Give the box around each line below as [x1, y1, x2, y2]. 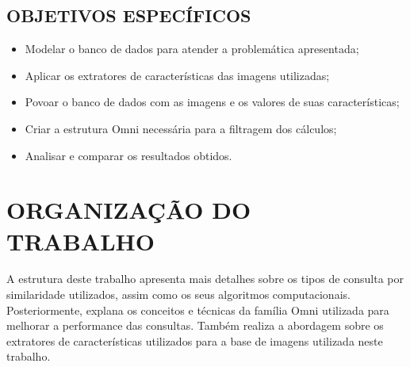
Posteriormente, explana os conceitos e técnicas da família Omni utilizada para [6, 301, 389, 318]
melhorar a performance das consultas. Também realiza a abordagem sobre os [6, 317, 384, 334]
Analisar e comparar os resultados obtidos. [25, 147, 232, 163]
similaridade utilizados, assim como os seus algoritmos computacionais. [6, 286, 351, 303]
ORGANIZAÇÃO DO [6, 193, 251, 226]
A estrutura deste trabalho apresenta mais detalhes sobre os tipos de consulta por [6, 270, 404, 287]
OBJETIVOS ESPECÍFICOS [6, 3, 251, 28]
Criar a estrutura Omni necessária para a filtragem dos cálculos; [25, 120, 337, 136]
